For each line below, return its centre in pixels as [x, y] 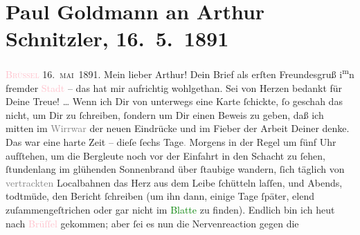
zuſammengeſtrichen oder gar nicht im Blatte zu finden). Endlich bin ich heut [170, 209]
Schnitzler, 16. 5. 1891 [117, 38]
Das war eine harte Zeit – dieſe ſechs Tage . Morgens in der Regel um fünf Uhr [171, 141]
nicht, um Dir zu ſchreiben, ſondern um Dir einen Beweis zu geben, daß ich [165, 114]
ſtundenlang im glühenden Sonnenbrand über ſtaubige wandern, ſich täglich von [175, 169]
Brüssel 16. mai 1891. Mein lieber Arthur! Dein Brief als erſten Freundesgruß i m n [180, 73]
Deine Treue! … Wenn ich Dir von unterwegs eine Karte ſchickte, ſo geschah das [174, 101]
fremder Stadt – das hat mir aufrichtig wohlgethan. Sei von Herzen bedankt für [174, 87]
